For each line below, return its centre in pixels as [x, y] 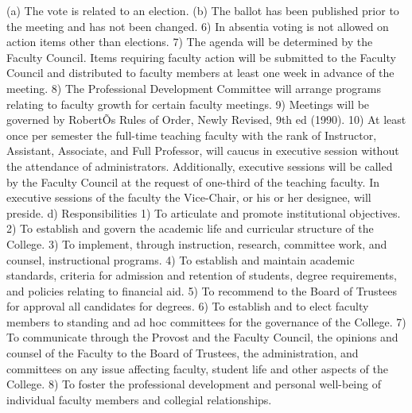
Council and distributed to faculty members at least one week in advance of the [200, 73]
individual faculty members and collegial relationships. [139, 399]
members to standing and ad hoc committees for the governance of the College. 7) [206, 321]
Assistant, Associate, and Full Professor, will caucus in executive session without [203, 151]
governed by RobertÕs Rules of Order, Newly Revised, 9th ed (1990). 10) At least [206, 120]
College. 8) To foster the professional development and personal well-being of [194, 384]
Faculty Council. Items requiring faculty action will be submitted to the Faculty [201, 57]
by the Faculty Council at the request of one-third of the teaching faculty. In [193, 181]
